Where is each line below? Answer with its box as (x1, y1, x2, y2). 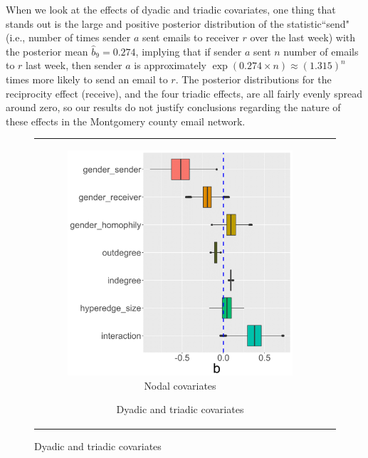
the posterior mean (6, 43, 88, 58)
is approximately (134, 58, 206, 73)
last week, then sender (26, 58, 122, 73)
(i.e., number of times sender (6, 30, 131, 45)
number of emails (283, 43, 359, 58)
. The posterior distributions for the (175, 71, 332, 86)
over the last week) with (250, 30, 356, 45)
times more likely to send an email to (6, 71, 168, 86)
